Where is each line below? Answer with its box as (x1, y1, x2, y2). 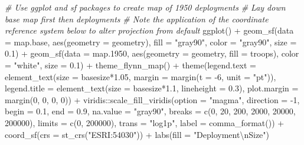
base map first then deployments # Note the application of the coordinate (5, 12, 269, 25)
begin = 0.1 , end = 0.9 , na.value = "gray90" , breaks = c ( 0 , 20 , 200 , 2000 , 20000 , (5, 105, 296, 117)
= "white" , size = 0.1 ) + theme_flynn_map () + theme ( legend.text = (5, 58, 257, 71)
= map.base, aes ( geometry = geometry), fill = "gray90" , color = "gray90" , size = (5, 35, 297, 48)
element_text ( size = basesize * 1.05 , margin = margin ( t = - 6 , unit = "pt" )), (5, 70, 276, 83)
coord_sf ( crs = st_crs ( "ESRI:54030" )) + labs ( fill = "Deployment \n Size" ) (5, 128, 270, 140)
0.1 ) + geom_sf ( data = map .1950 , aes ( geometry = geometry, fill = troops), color (5, 47, 299, 60)
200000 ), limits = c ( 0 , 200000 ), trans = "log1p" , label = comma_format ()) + (5, 116, 285, 128)
